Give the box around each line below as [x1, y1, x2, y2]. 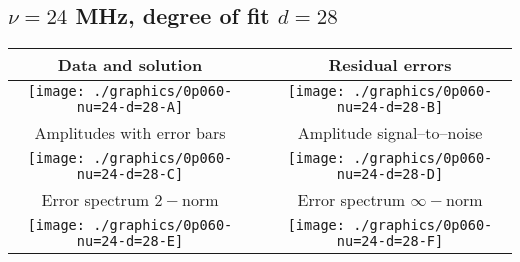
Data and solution [57, 53, 203, 77]
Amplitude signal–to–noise [297, 121, 483, 145]
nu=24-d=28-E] [76, 233, 184, 250]
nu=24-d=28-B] [336, 99, 444, 116]
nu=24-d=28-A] [76, 99, 184, 116]
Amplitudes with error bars [34, 121, 226, 145]
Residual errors [328, 53, 452, 77]
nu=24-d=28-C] [76, 166, 184, 183]
